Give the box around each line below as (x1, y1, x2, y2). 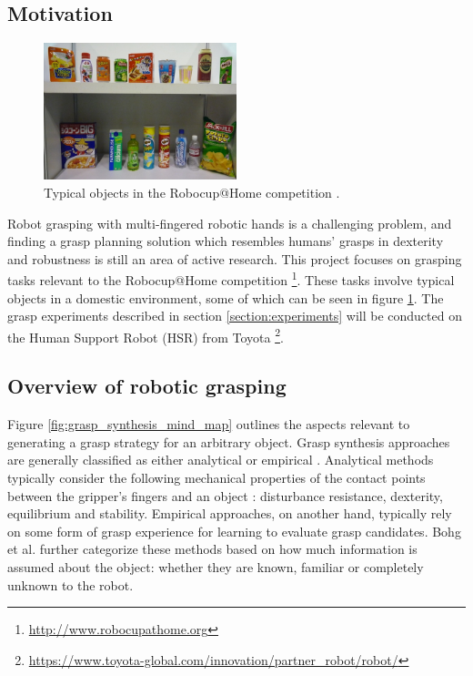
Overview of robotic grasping (7, 372, 287, 400)
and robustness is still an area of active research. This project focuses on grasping (7, 249, 462, 268)
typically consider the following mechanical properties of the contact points (7, 468, 426, 487)
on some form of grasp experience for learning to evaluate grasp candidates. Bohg (7, 521, 461, 540)
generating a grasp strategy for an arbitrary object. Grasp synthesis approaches (7, 432, 450, 451)
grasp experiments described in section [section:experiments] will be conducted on (7, 306, 462, 325)
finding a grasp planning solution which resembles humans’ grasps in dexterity (7, 231, 444, 251)
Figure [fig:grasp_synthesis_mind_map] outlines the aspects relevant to (7, 415, 410, 434)
